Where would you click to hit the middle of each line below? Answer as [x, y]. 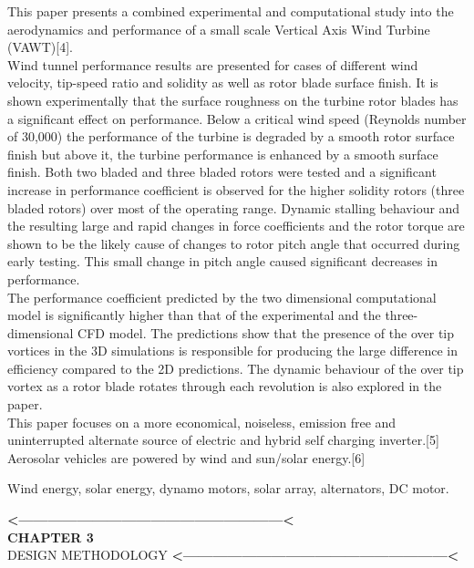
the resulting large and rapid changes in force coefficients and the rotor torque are [236, 226]
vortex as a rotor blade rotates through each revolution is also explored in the [225, 386]
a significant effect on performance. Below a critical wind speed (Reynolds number [237, 118]
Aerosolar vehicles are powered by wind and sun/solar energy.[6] [186, 457]
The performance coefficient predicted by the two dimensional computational [222, 297]
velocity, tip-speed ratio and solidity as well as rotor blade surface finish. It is [223, 83]
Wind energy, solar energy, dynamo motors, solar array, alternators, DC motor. [228, 488]
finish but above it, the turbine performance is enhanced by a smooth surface [223, 154]
